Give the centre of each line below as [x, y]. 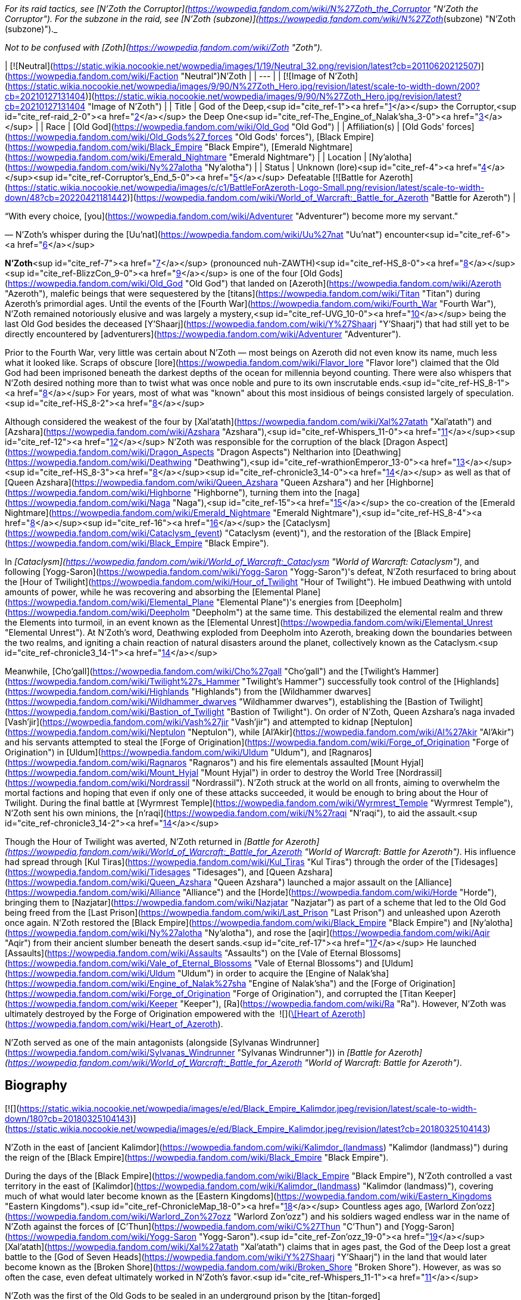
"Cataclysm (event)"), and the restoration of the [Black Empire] [348, 533]
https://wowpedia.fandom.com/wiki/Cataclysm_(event [114, 533]
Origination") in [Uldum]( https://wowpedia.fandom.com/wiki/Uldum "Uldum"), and [166, 752]
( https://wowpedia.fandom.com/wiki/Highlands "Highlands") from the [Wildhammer [169, 691]
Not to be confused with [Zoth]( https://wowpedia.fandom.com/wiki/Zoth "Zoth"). [164, 47]
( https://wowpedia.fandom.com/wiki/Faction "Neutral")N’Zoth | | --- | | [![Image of [166, 76]
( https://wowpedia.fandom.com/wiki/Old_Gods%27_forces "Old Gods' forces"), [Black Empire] [189, 137]
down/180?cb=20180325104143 [68, 1118]
